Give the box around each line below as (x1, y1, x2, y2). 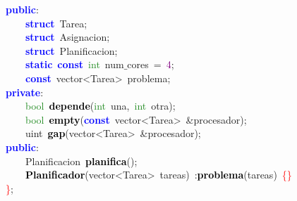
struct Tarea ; (25, 15, 87, 30)
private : (6, 84, 44, 99)
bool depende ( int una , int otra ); (25, 98, 176, 113)
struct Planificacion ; (25, 43, 118, 58)
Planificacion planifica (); (25, 153, 138, 168)
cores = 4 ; (127, 57, 174, 72)
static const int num (25, 57, 124, 72)
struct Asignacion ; (25, 30, 110, 44)
